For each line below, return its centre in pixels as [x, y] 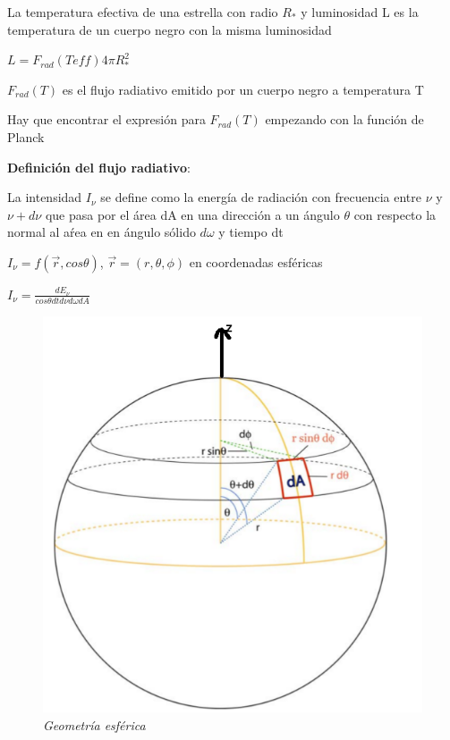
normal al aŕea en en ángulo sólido [102, 232]
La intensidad [45, 197]
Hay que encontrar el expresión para [106, 119]
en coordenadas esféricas [256, 261]
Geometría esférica [94, 725]
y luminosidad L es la [360, 12]
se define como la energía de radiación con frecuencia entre [261, 197]
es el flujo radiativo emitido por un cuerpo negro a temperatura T [243, 89]
